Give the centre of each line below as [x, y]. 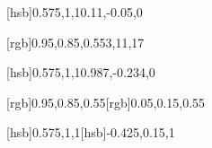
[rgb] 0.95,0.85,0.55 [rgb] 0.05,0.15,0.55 [106, 102]
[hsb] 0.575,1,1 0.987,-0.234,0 [81, 72]
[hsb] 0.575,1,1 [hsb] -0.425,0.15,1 [91, 132]
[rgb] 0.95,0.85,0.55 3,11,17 [75, 42]
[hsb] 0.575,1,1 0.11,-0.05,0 [75, 12]
